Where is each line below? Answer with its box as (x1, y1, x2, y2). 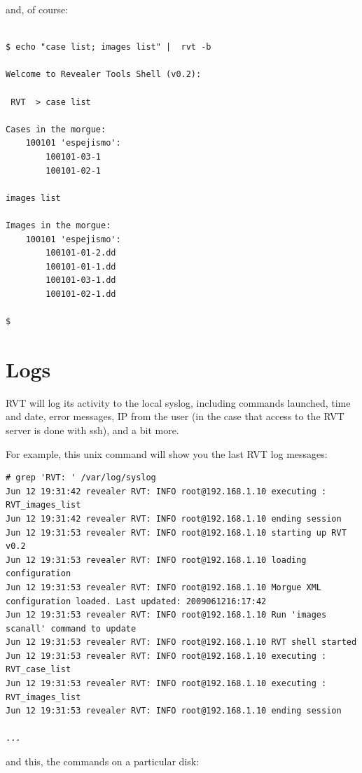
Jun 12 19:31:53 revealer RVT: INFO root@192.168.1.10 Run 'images (6, 610, 327, 620)
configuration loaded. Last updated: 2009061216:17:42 (6, 596, 267, 606)
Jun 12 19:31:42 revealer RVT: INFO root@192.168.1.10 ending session (6, 513, 342, 524)
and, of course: (6, 2, 69, 16)
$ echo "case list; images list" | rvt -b (6, 42, 211, 53)
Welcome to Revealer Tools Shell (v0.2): (6, 69, 202, 80)
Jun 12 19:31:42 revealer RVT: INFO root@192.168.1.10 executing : (6, 486, 327, 496)
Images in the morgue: (6, 220, 111, 230)
